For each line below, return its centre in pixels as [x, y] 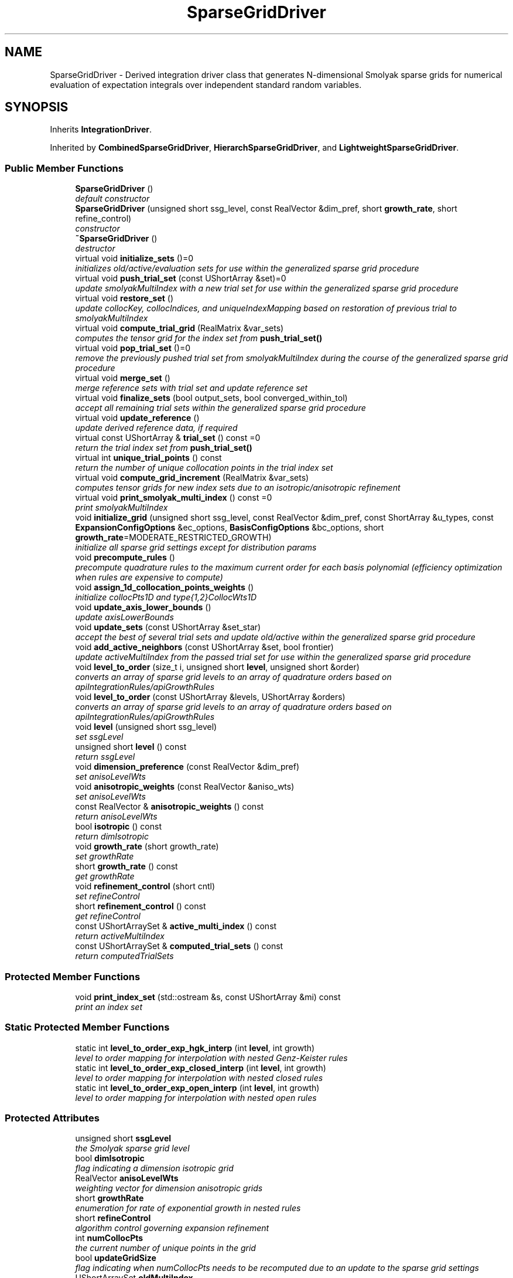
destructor [95, 249]
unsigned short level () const [131, 747]
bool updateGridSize [116, 1258]
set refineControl [107, 896]
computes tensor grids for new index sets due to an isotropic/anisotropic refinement [238, 488]
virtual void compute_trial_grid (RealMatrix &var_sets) [179, 328]
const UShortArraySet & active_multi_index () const [176, 926]
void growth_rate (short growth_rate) [147, 847]
